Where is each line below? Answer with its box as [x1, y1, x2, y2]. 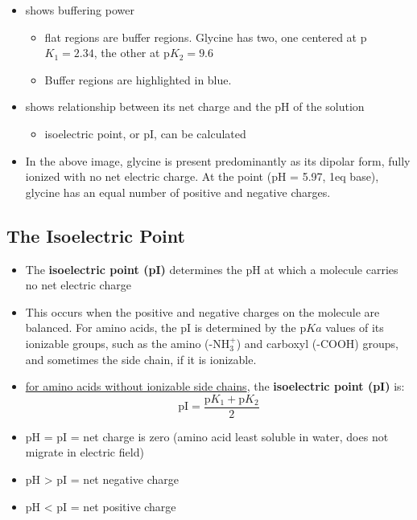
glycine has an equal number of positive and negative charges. [25, 183, 331, 200]
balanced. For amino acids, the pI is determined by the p [25, 319, 307, 336]
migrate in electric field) [25, 444, 144, 461]
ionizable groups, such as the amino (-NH [25, 334, 230, 351]
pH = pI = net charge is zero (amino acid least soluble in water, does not [25, 428, 389, 444]
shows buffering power [25, 2, 134, 18]
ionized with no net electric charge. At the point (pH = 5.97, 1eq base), [25, 168, 379, 185]
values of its [325, 319, 384, 336]
